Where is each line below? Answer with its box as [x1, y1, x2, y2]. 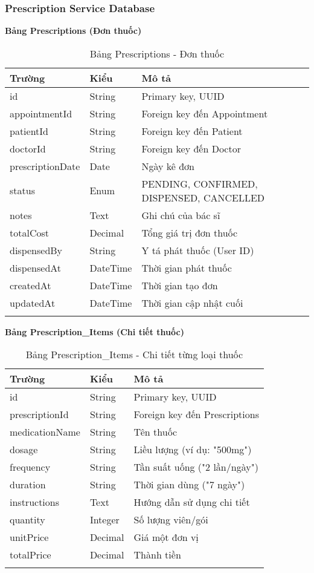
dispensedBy [10, 243, 63, 257]
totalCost [10, 225, 49, 240]
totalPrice [10, 548, 51, 562]
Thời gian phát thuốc [141, 260, 232, 275]
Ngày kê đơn [141, 159, 194, 173]
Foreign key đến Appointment [141, 106, 268, 120]
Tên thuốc [133, 425, 178, 439]
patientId [10, 123, 49, 138]
